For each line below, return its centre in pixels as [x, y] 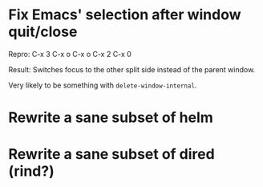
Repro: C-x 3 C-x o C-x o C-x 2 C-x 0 [70, 54]
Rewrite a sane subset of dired [111, 154]
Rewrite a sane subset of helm [111, 118]
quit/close [43, 32]
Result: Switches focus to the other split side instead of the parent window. [132, 69]
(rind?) [31, 171]
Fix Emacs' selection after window [125, 15]
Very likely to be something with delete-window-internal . [103, 85]
